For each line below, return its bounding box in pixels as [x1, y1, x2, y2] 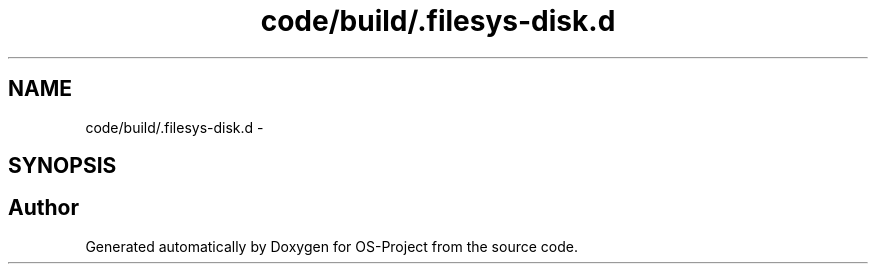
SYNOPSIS [8, 153, 117, 179]
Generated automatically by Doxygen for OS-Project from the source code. [85, 237, 578, 255]
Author [8, 195, 79, 221]
